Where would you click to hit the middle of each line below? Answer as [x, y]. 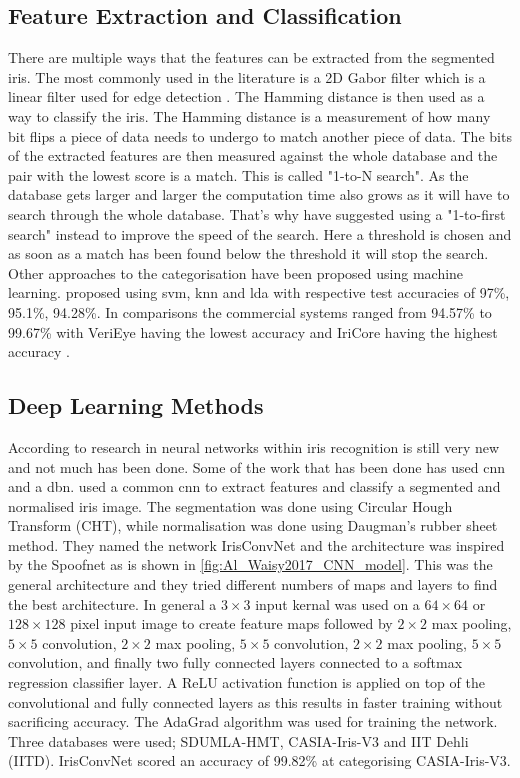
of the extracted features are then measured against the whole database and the [253, 155]
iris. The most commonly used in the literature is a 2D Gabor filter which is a [247, 76]
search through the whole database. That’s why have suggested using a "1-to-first [257, 213]
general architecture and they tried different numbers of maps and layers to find [253, 584]
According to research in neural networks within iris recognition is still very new [254, 446]
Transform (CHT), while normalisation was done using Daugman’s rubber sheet [253, 525]
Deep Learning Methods [136, 405]
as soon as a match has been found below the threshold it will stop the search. [248, 253]
